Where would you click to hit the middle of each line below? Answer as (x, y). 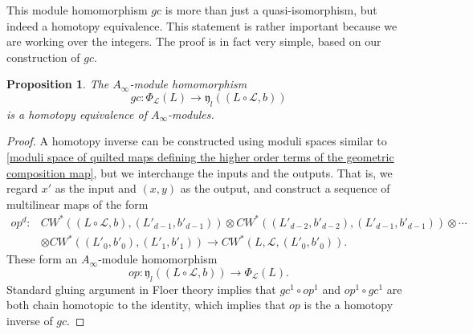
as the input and (96, 188)
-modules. (191, 114)
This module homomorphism (77, 10)
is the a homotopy (349, 305)
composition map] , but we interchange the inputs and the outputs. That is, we (200, 172)
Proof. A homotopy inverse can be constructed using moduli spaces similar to (197, 141)
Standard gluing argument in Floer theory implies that (141, 289)
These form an (42, 259)
